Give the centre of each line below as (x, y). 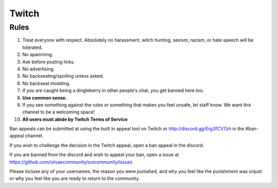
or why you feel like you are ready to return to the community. (75, 178)
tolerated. (33, 47)
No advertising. (38, 69)
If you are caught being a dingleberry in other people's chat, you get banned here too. (113, 90)
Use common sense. (45, 98)
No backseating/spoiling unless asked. (63, 76)
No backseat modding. (46, 83)
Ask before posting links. (48, 62)
